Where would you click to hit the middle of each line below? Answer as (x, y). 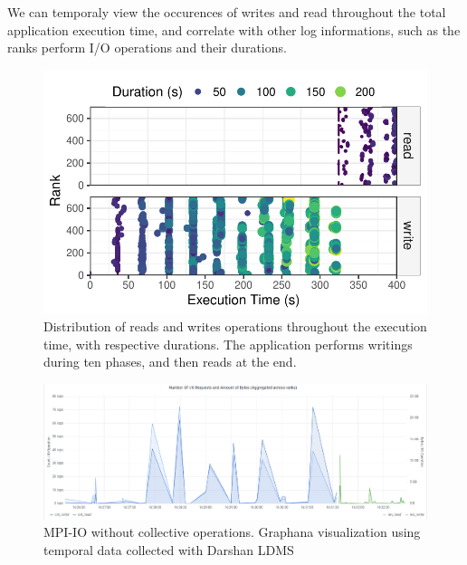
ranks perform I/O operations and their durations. (147, 48)
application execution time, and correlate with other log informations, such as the (234, 29)
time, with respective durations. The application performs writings (228, 344)
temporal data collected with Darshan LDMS (169, 549)
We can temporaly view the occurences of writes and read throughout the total (227, 12)
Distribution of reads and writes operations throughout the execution (235, 326)
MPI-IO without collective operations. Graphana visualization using (232, 532)
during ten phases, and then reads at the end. (170, 362)
